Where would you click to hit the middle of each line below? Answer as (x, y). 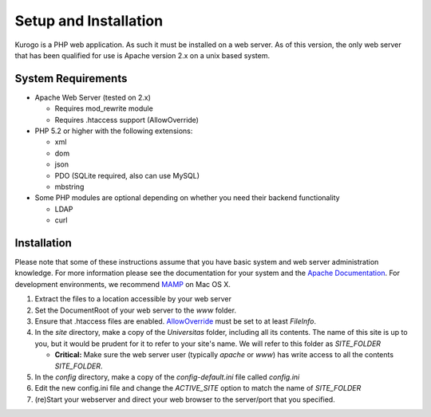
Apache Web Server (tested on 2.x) (93, 97)
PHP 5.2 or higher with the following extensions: (114, 131)
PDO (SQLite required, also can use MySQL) (127, 175)
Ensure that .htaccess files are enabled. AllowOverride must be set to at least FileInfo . (176, 321)
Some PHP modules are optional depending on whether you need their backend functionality (187, 198)
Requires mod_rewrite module (104, 108)
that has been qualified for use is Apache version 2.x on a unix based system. (142, 55)
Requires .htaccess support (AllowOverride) (127, 120)
